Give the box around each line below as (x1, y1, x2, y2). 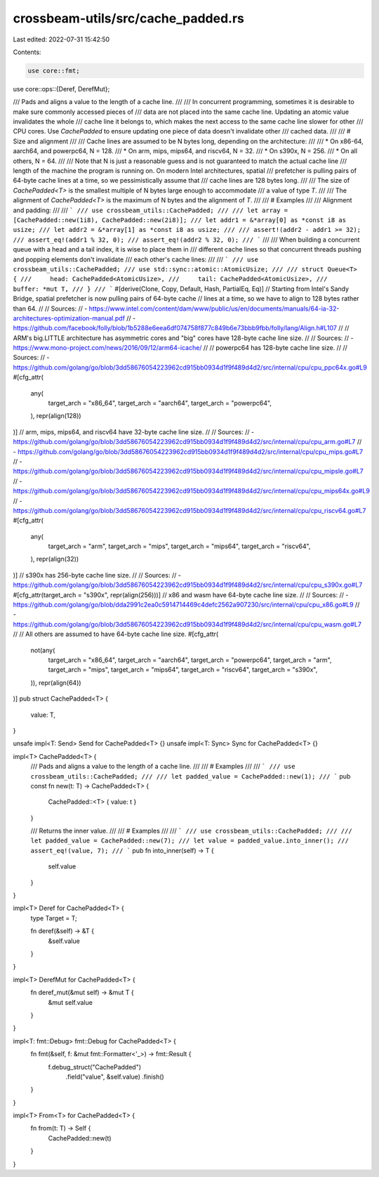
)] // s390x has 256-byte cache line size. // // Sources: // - (13, 571, 182, 579)
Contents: (13, 48, 41, 56)
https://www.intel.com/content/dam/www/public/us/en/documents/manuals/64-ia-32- (88, 304, 340, 313)
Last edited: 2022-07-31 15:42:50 (13, 35, 110, 44)
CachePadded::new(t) (48, 1133, 112, 1142)
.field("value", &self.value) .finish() (65, 1072, 164, 1081)
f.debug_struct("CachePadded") (48, 1062, 142, 1071)
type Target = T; (30, 913, 77, 922)
